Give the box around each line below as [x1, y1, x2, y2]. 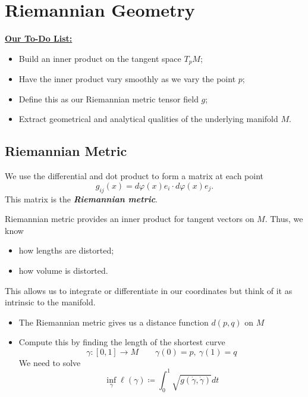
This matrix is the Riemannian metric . [5, 192, 158, 205]
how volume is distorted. [18, 264, 108, 276]
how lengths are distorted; [18, 244, 114, 257]
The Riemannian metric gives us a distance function [18, 315, 209, 328]
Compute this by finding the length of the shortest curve [18, 336, 225, 348]
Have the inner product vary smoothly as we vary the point [18, 73, 236, 85]
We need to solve [18, 356, 81, 368]
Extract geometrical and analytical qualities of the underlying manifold [18, 112, 278, 125]
